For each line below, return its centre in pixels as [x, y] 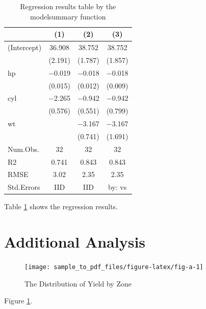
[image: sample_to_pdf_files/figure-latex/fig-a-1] [114, 267]
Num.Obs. [23, 149]
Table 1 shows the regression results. [61, 206]
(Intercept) [25, 47]
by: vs [118, 187]
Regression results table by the [68, 6]
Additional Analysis [75, 242]
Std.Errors [24, 187]
